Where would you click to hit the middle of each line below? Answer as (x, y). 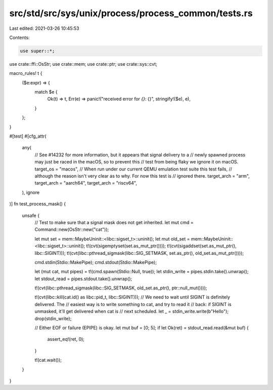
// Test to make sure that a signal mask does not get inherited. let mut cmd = (114, 222)
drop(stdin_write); (53, 318)
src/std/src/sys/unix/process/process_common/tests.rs (131, 13)
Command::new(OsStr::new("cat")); (72, 230)
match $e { (46, 92)
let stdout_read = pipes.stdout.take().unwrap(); (83, 279)
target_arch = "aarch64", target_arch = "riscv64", (86, 183)
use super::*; (37, 51)
